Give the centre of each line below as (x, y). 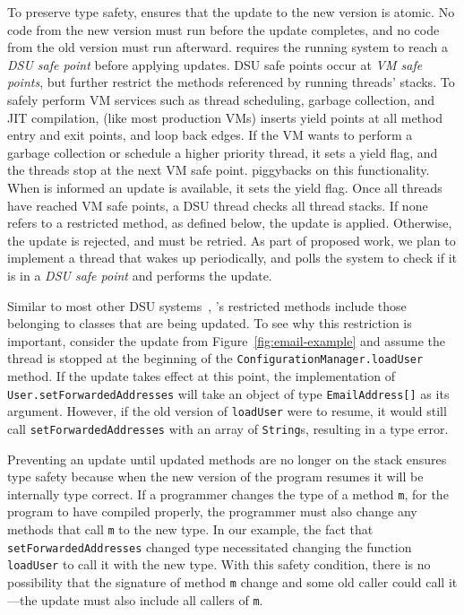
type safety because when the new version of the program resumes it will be (215, 476)
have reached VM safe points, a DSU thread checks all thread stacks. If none (218, 205)
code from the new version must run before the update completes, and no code (223, 29)
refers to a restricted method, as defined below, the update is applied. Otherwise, (230, 223)
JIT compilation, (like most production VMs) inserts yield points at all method (225, 117)
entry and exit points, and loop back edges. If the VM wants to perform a (210, 135)
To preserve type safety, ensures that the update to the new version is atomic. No (231, 12)
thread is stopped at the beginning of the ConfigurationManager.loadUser (215, 358)
